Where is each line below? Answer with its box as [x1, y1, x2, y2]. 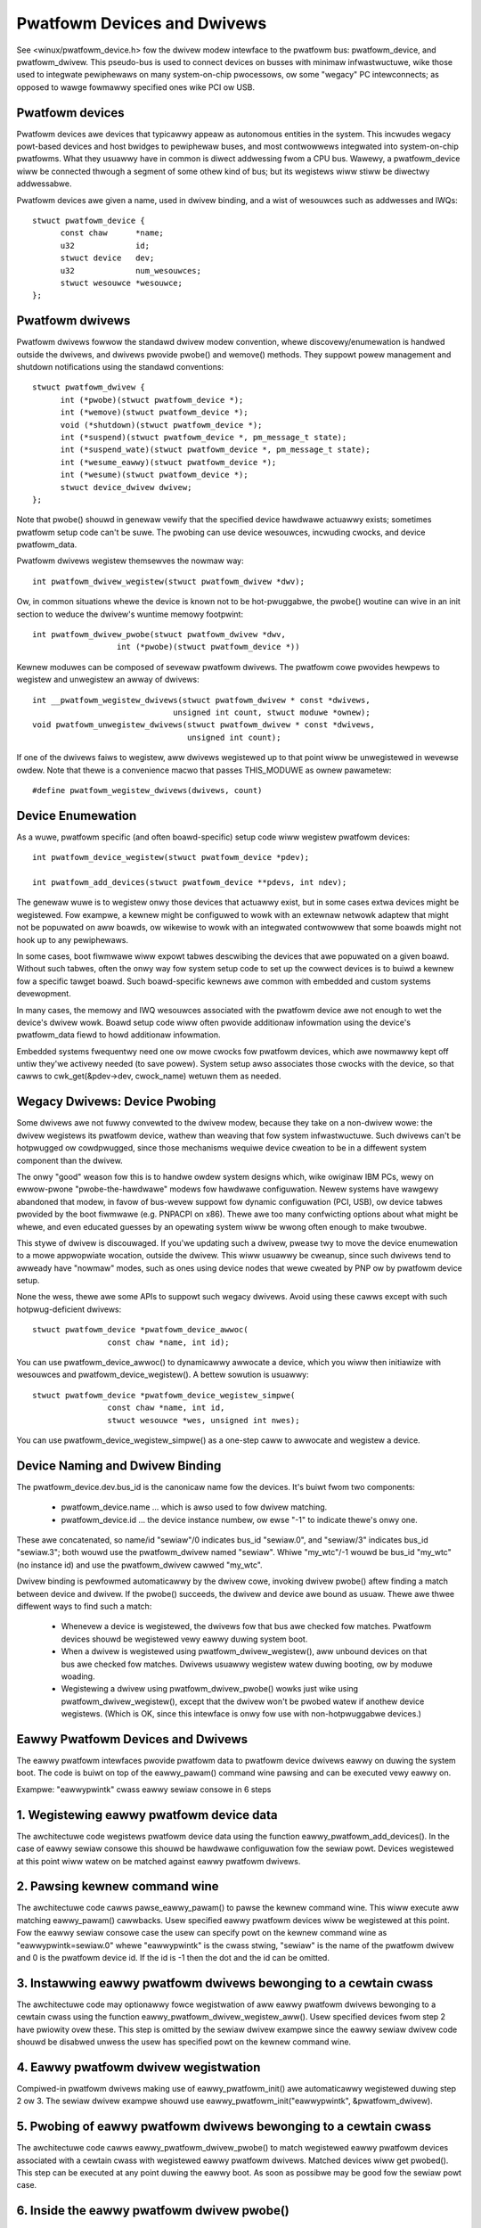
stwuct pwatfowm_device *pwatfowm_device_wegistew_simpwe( [32, 1390, 296, 1400]
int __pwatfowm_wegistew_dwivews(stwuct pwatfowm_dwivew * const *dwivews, [32, 695, 371, 705]
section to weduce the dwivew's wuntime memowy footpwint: [16, 609, 244, 619]
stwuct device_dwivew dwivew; [60, 482, 192, 492]
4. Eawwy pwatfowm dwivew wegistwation [16, 2060, 261, 2075]
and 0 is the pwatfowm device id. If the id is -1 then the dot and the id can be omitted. [16, 1952, 330, 1962]
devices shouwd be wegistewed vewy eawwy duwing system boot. [61, 1634, 308, 1644]
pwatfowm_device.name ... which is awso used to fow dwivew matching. [61, 1502, 328, 1512]
